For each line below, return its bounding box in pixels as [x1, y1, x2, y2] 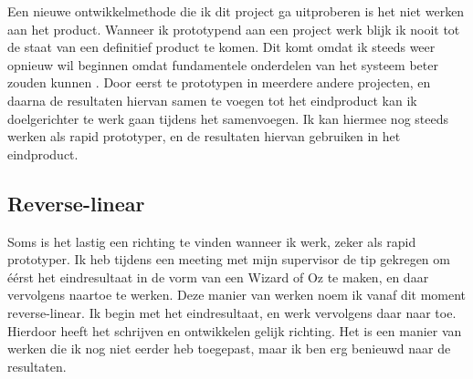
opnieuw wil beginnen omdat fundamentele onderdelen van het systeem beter [7, 55, 438, 74]
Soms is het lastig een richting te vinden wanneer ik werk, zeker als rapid [7, 231, 416, 251]
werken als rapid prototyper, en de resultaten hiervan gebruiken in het [7, 127, 401, 146]
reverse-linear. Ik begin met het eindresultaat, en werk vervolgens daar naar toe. [7, 302, 457, 322]
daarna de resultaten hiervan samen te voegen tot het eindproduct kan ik [7, 90, 417, 109]
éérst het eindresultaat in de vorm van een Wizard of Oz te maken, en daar [7, 267, 429, 286]
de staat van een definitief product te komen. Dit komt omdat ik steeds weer [7, 37, 436, 56]
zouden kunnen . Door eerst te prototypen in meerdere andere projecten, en [7, 73, 431, 92]
